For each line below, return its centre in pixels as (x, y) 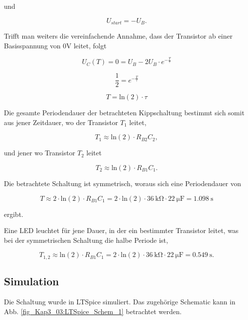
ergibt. (14, 214)
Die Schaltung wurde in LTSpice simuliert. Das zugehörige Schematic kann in (120, 302)
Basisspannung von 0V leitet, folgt (55, 45)
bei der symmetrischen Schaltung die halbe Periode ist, (86, 240)
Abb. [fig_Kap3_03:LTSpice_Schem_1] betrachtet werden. (93, 311)
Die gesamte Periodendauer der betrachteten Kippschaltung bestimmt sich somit (124, 113)
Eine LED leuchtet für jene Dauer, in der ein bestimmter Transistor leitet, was (121, 230)
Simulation (32, 281)
